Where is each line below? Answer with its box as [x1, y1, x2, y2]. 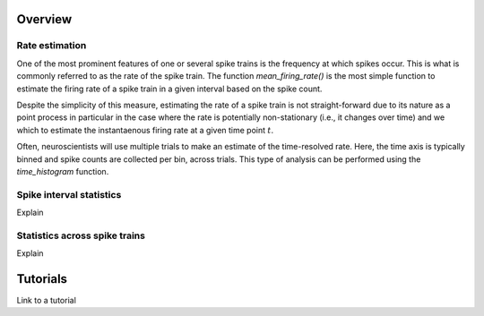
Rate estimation [16, 39, 87, 52]
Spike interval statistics [16, 188, 122, 201]
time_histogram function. [16, 166, 109, 176]
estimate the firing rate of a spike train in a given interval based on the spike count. [16, 83, 323, 94]
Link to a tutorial [16, 295, 76, 306]
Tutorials [16, 271, 67, 286]
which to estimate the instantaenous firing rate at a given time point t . [16, 124, 273, 135]
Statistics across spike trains [16, 229, 145, 242]
